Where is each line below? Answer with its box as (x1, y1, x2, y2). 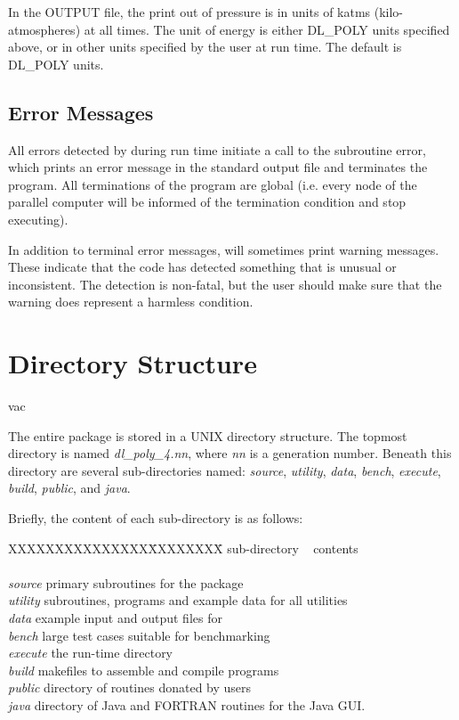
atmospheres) (8, 20, 81, 38)
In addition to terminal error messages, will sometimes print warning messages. (8, 240, 439, 258)
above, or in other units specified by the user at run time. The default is (8, 37, 402, 56)
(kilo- (374, 3, 404, 20)
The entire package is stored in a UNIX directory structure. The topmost (8, 426, 407, 445)
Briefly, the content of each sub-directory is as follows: (8, 509, 303, 528)
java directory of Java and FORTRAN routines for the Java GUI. (8, 695, 366, 714)
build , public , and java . (8, 479, 131, 497)
